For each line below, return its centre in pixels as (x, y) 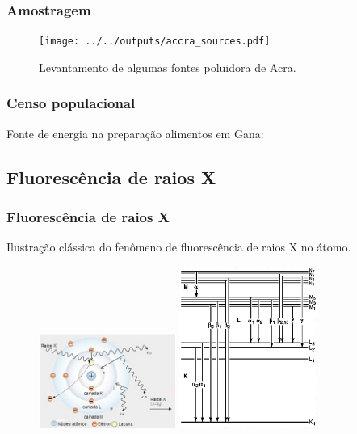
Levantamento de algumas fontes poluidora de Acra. (168, 67)
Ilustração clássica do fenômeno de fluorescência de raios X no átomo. (179, 247)
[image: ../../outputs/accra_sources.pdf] (155, 42)
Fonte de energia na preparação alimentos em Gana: (135, 133)
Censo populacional (71, 103)
